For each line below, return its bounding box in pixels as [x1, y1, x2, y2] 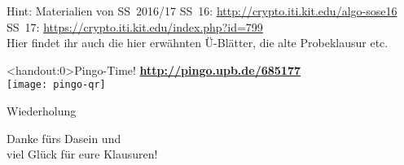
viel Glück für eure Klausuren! [7, 145, 158, 163]
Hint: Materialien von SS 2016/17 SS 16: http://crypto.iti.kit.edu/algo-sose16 [7, 2, 397, 19]
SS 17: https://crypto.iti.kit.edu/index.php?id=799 [7, 18, 263, 35]
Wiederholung [7, 102, 77, 119]
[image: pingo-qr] [7, 79, 106, 91]
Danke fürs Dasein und [7, 129, 121, 146]
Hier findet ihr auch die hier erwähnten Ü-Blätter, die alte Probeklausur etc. [7, 34, 389, 51]
